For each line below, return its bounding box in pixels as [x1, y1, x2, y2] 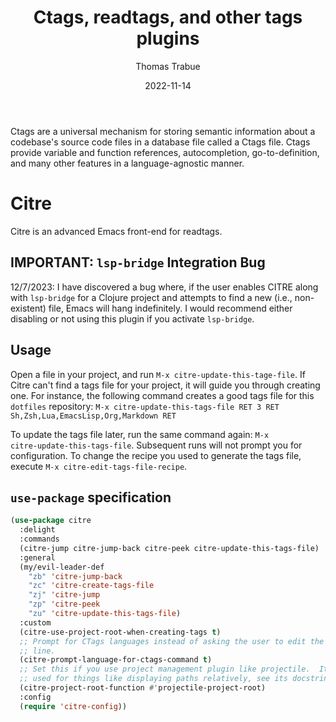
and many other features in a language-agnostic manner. [10, 157, 245, 169]
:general [19, 552, 56, 563]
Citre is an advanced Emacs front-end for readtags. [10, 225, 223, 237]
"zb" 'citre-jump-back [28, 571, 123, 581]
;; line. [19, 646, 56, 656]
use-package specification [10, 489, 172, 506]
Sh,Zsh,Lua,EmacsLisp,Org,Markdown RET [10, 411, 177, 421]
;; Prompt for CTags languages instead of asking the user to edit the [19, 636, 325, 646]
